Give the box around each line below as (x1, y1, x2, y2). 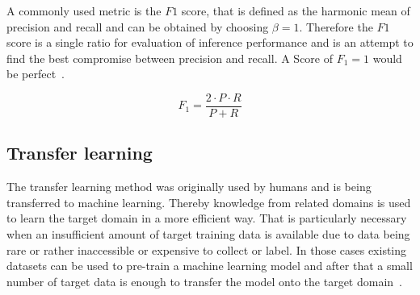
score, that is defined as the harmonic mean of (181, 2, 410, 19)
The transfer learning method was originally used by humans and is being (6, 178, 372, 195)
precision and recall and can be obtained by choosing (6, 18, 269, 35)
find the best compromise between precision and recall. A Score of (6, 49, 334, 66)
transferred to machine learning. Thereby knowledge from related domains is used (6, 193, 411, 210)
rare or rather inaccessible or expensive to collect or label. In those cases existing (6, 241, 407, 258)
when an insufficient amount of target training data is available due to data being (6, 226, 410, 243)
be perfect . (6, 65, 65, 82)
